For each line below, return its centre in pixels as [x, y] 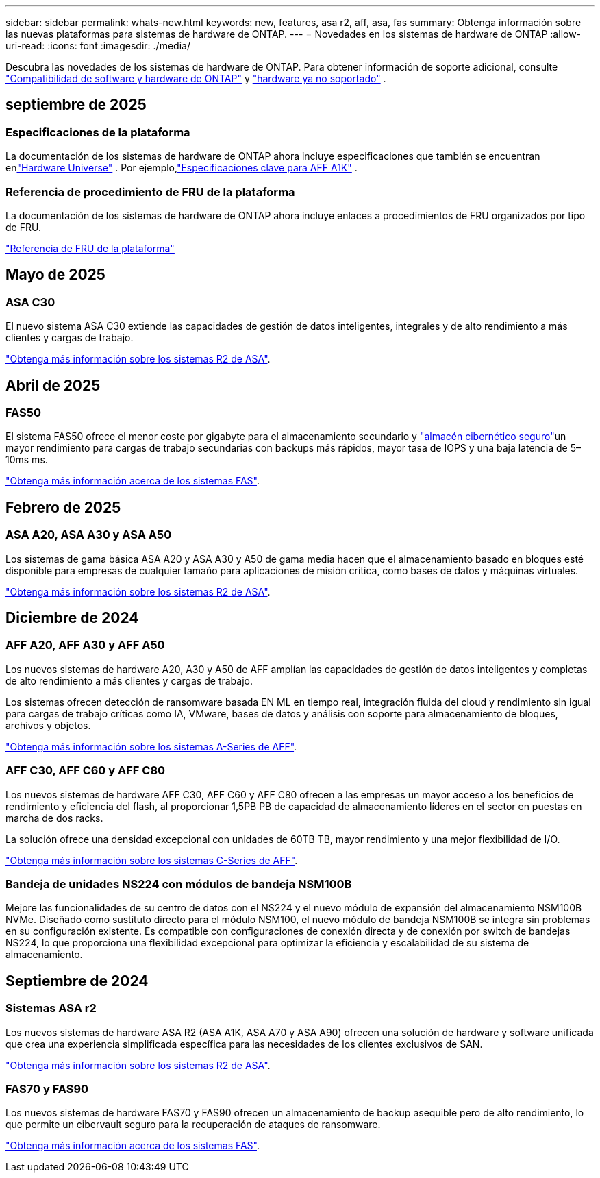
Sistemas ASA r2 [51, 1008]
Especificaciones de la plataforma [98, 132]
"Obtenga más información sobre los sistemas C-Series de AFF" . [152, 860]
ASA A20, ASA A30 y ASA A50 [89, 535]
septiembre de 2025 [76, 105]
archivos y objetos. [48, 725]
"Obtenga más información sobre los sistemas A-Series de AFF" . [151, 746]
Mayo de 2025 [55, 275]
